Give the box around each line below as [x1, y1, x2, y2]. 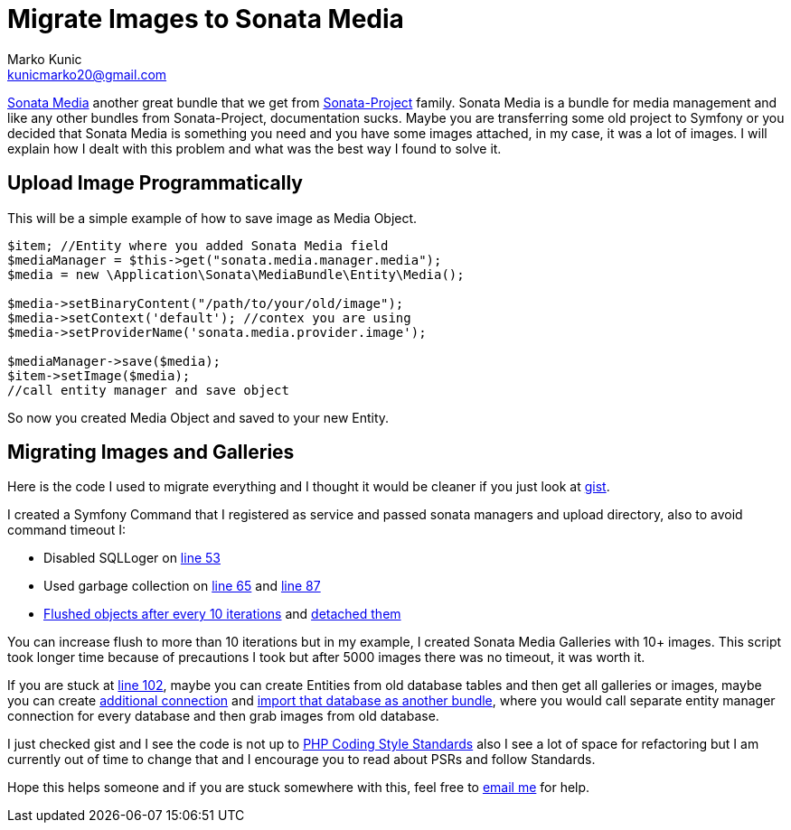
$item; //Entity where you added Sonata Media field [7, 238, 389, 253]
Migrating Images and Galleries [7, 441, 295, 464]
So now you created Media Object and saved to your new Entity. [7, 409, 390, 425]
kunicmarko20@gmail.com [7, 66, 167, 82]
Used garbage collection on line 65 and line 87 [43, 578, 321, 594]
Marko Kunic [7, 51, 82, 67]
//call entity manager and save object [7, 382, 289, 397]
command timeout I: [7, 522, 126, 538]
